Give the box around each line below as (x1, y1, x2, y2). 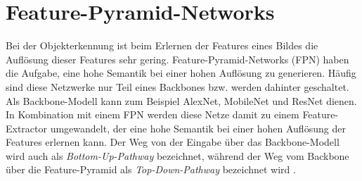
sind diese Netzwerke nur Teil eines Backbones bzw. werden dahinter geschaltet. (6, 79, 349, 94)
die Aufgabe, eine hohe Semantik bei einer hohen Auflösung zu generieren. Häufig (6, 65, 356, 80)
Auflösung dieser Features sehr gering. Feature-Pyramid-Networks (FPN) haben (6, 51, 349, 66)
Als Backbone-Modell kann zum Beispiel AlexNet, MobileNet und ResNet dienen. (6, 93, 357, 108)
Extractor (6, 120, 48, 135)
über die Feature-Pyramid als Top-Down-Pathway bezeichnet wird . (6, 162, 296, 177)
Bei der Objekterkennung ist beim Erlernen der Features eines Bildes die (6, 38, 318, 53)
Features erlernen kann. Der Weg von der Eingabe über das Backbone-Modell (6, 135, 340, 149)
